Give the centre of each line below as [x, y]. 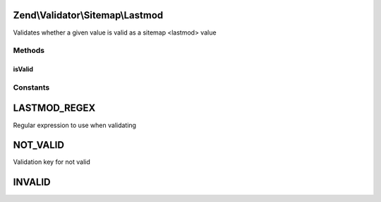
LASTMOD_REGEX [54, 108]
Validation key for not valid [52, 162]
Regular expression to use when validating [75, 125]
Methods [29, 51]
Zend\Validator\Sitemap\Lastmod [88, 15]
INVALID [32, 183]
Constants [31, 87]
